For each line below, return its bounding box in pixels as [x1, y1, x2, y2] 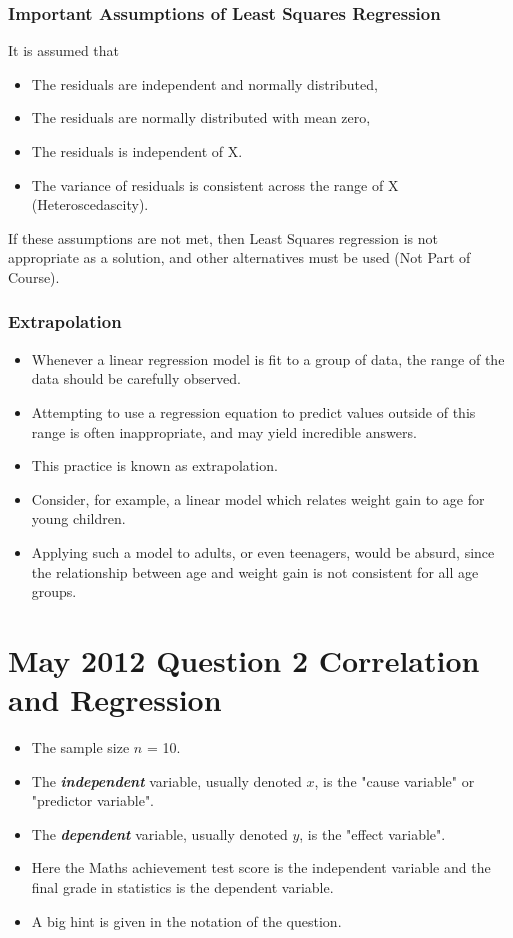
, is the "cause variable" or [314, 770, 475, 791]
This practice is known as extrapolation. [31, 455, 278, 476]
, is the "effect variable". [299, 823, 446, 844]
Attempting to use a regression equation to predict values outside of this [31, 401, 476, 422]
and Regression [8, 679, 222, 720]
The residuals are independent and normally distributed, [31, 73, 378, 94]
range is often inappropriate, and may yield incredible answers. [31, 421, 417, 442]
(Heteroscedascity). [31, 194, 149, 215]
